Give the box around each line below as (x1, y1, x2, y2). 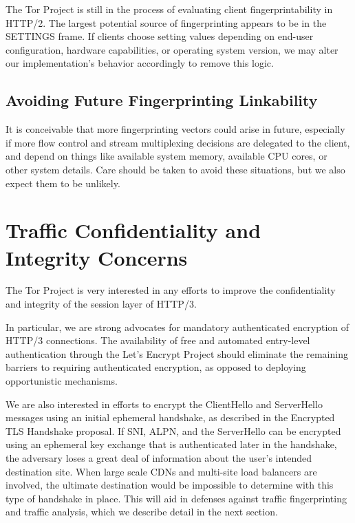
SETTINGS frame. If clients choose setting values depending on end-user (6, 29, 314, 43)
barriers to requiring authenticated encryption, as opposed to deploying (6, 360, 306, 374)
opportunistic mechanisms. (6, 374, 118, 388)
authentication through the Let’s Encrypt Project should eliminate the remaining (6, 346, 348, 361)
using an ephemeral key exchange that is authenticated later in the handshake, (6, 437, 337, 451)
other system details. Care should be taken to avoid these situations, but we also (6, 162, 345, 176)
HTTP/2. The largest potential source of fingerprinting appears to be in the (6, 15, 327, 30)
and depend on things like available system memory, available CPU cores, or (6, 149, 327, 163)
